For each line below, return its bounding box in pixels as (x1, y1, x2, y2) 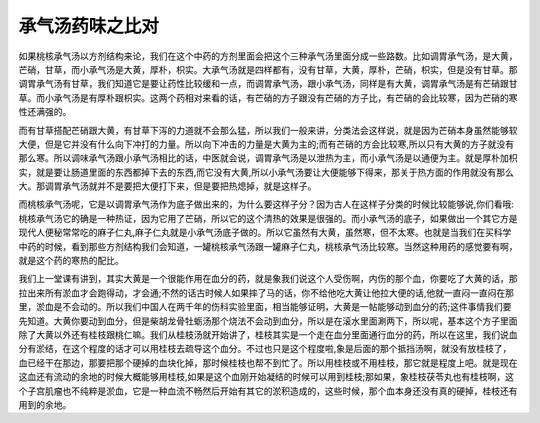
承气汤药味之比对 (18, 15, 160, 37)
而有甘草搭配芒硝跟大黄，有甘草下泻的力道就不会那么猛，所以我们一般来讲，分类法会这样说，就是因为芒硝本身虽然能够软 (18, 124, 518, 136)
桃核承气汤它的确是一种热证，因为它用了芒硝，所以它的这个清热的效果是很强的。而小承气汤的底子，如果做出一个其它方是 (18, 212, 518, 224)
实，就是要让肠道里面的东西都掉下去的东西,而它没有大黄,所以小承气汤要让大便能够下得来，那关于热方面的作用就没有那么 (18, 166, 515, 178)
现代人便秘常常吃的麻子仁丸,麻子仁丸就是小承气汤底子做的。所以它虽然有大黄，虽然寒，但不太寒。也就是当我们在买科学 (18, 226, 512, 239)
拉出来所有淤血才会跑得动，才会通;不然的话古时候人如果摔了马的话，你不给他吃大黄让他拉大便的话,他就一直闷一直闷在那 (18, 286, 515, 299)
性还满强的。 (18, 106, 72, 118)
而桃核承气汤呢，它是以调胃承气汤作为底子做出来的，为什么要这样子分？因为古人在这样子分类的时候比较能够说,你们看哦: (18, 198, 515, 210)
